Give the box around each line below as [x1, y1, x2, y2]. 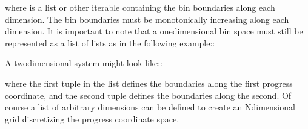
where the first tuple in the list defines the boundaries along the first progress [5, 77, 293, 89]
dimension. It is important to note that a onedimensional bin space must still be [5, 25, 303, 37]
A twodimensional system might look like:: [5, 57, 162, 69]
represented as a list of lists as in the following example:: [5, 36, 215, 49]
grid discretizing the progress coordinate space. [5, 112, 179, 125]
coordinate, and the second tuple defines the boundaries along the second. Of [5, 89, 292, 101]
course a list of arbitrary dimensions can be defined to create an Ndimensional [5, 101, 295, 113]
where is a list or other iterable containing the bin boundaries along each [5, 1, 275, 13]
